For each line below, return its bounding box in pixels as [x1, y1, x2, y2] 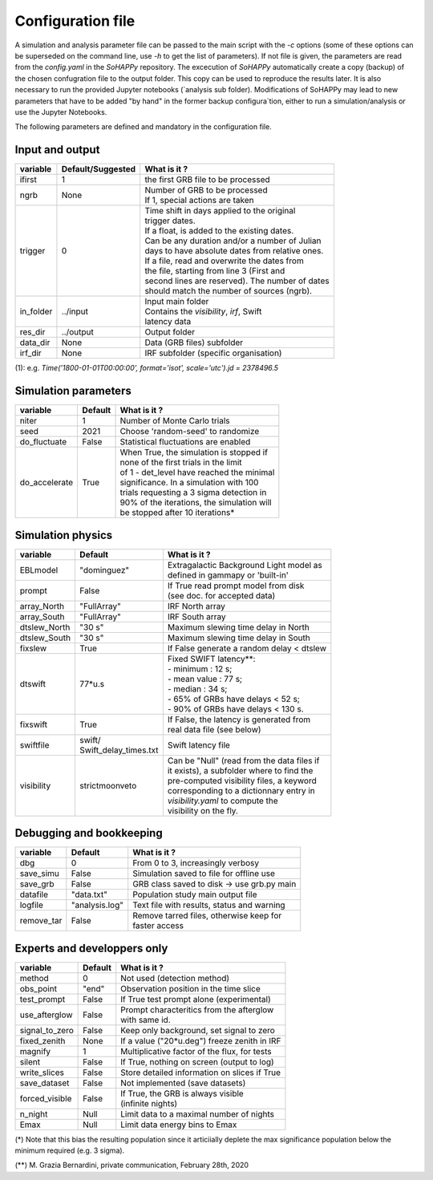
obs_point [19, 983, 58, 994]
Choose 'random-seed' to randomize [119, 426, 260, 437]
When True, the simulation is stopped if [119, 447, 269, 458]
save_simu [19, 868, 60, 879]
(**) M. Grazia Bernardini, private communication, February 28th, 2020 [14, 1160, 249, 1170]
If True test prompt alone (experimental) [120, 993, 272, 1004]
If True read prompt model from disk [167, 580, 305, 591]
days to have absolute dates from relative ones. [144, 245, 324, 257]
